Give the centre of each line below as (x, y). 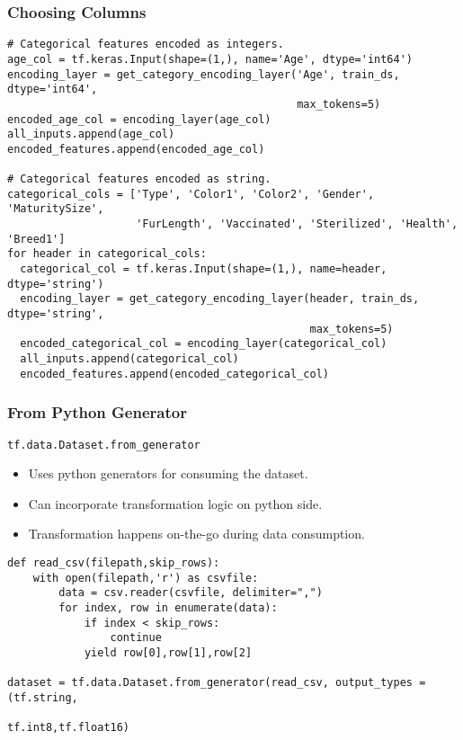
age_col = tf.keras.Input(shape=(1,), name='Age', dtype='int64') (210, 59)
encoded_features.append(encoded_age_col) (136, 149)
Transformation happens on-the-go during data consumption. (196, 534)
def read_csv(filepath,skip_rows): (114, 562)
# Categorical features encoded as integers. (146, 45)
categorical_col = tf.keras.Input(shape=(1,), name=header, (204, 269)
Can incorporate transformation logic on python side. (175, 503)
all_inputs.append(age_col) (91, 134)
